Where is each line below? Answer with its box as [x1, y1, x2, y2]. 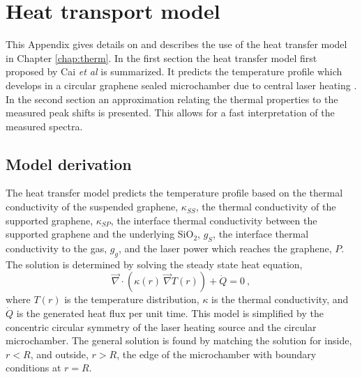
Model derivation [6, 153, 132, 174]
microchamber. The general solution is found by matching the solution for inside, [6, 333, 352, 348]
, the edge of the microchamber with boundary [116, 346, 317, 361]
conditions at [6, 360, 61, 375]
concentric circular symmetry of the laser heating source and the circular [6, 319, 317, 334]
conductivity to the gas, [6, 241, 107, 256]
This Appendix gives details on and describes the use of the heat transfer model [6, 37, 347, 52]
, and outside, [30, 346, 89, 361]
